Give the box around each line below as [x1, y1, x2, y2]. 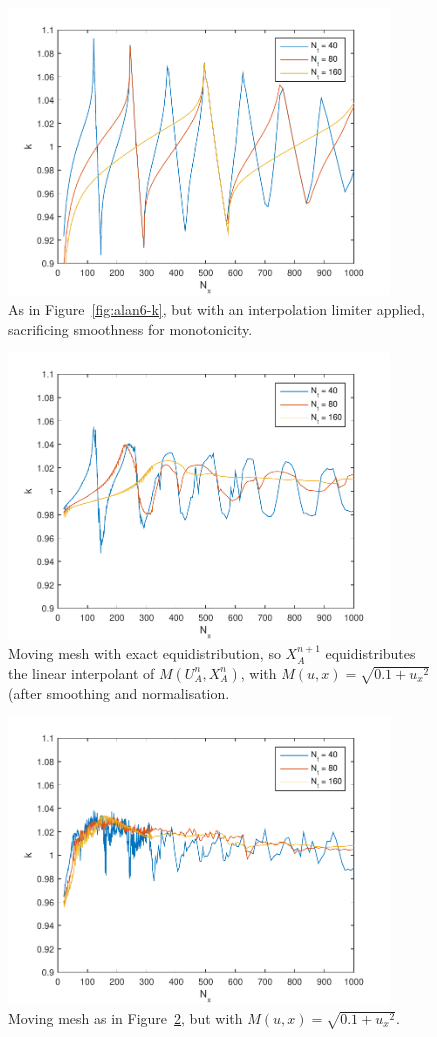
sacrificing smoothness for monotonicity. [8, 318, 253, 339]
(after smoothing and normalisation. [8, 682, 230, 703]
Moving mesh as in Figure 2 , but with [8, 1007, 243, 1028]
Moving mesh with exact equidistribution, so [8, 643, 281, 664]
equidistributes [325, 643, 416, 664]
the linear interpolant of [8, 662, 155, 683]
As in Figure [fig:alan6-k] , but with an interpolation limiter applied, [8, 298, 425, 319]
